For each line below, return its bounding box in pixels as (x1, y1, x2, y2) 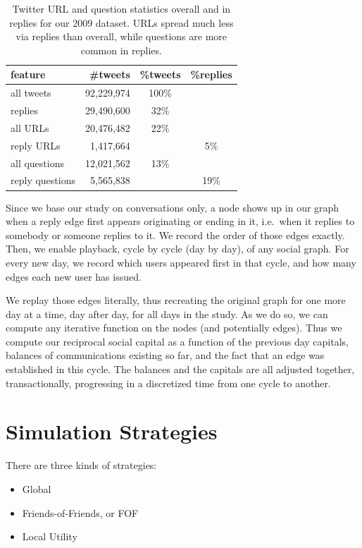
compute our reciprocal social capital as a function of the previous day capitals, (6, 334, 349, 348)
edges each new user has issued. (6, 269, 142, 284)
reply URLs (11, 138, 61, 152)
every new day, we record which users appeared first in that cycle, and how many (6, 255, 356, 269)
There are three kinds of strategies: (6, 458, 157, 473)
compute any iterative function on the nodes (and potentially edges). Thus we (6, 320, 342, 335)
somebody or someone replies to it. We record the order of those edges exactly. (6, 227, 345, 242)
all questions (11, 155, 64, 170)
